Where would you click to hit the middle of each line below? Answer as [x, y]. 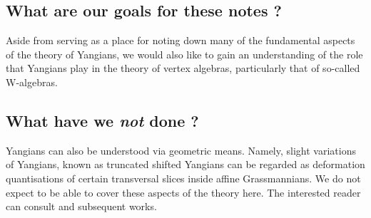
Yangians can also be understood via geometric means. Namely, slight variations [181, 150]
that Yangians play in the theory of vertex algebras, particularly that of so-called [183, 68]
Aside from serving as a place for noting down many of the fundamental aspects [181, 40]
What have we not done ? [102, 120]
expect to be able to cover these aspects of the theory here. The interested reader [183, 192]
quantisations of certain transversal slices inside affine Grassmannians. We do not [183, 178]
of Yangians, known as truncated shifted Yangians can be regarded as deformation [185, 164]
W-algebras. [32, 82]
